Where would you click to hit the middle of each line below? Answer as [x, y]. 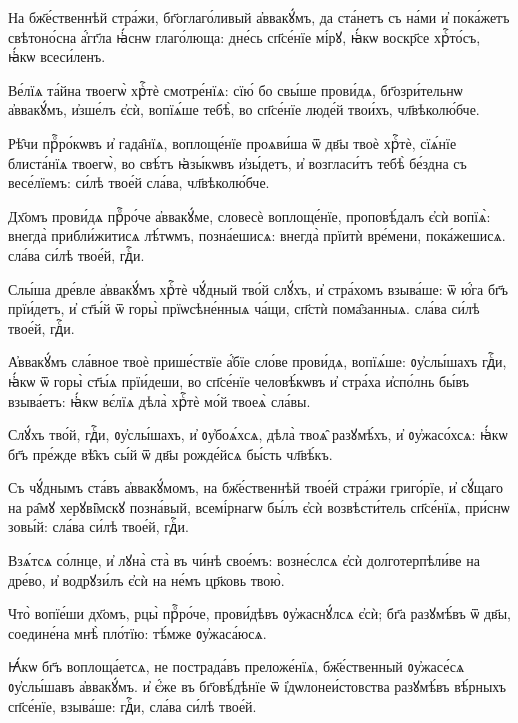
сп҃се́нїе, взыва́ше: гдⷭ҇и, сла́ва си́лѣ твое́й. [132, 705]
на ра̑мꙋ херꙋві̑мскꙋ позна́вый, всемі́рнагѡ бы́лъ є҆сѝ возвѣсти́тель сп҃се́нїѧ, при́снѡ [259, 506]
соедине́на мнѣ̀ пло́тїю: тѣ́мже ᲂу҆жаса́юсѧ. [137, 632]
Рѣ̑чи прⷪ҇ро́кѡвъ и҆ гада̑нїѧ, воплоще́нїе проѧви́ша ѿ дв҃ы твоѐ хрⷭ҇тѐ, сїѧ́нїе [232, 142]
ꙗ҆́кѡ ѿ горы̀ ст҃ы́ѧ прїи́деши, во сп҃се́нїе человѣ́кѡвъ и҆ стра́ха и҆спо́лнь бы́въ [238, 380]
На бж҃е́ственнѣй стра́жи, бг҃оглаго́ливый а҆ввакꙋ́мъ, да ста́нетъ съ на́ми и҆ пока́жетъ [259, 17]
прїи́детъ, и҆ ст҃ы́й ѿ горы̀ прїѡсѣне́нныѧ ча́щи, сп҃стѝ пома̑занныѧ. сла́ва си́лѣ [244, 308]
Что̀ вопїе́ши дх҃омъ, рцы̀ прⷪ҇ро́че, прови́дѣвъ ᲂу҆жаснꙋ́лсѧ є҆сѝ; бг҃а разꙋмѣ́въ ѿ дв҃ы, [260, 613]
